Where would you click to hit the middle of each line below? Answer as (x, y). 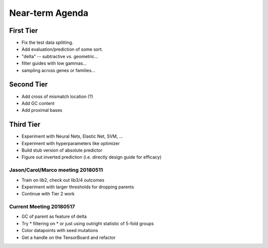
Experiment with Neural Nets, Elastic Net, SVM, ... (72, 136)
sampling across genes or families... (58, 70)
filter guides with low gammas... (54, 63)
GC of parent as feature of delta (54, 217)
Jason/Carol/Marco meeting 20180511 (56, 170)
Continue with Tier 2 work (48, 194)
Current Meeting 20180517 (42, 207)
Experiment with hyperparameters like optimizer (71, 143)
